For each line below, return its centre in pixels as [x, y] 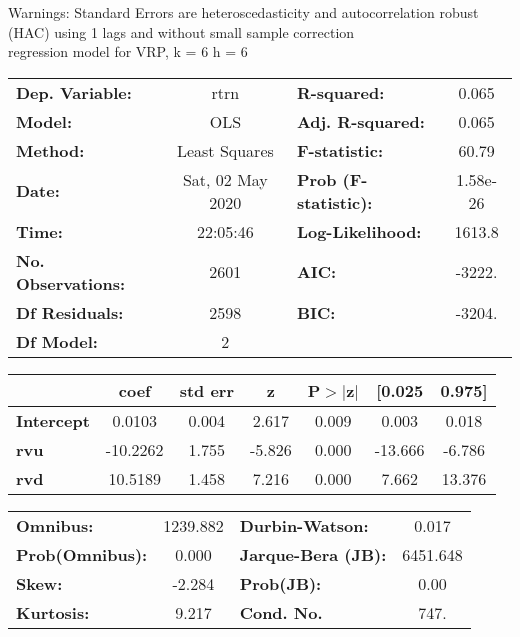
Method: [50, 150]
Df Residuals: [70, 312]
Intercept [53, 420]
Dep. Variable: [74, 92]
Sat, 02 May [225, 179]
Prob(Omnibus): [82, 554]
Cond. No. [281, 612]
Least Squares [225, 150]
